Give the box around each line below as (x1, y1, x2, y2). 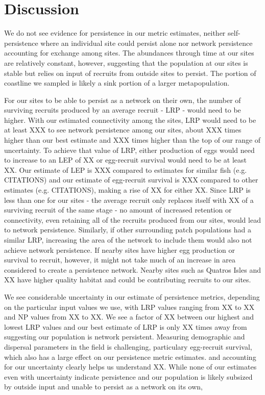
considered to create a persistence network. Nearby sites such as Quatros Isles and (4, 264, 261, 275)
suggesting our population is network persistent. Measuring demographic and (4, 331, 245, 342)
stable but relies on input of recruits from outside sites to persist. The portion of (4, 67, 256, 78)
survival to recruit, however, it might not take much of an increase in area (4, 254, 236, 265)
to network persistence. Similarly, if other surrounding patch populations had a (4, 224, 252, 235)
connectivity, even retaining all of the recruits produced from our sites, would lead (4, 214, 261, 225)
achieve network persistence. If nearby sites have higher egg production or (4, 244, 235, 255)
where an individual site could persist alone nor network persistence (40, 37, 253, 48)
